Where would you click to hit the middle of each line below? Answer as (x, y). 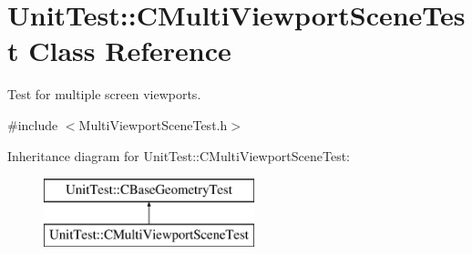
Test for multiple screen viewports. (104, 94)
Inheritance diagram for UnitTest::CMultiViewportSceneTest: (179, 155)
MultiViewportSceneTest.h (153, 124)
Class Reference (130, 51)
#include (33, 124)
